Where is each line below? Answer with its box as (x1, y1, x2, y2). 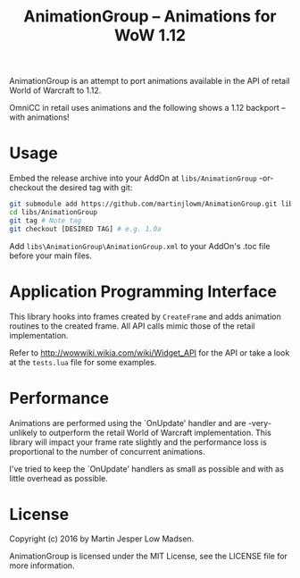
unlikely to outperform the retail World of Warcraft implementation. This (9, 427, 272, 438)
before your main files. (9, 250, 92, 261)
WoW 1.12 (114, 25, 186, 46)
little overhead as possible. (9, 473, 109, 483)
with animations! (9, 112, 70, 122)
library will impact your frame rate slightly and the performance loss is (9, 436, 268, 448)
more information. (9, 560, 75, 571)
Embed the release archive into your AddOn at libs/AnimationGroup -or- (9, 172, 274, 184)
